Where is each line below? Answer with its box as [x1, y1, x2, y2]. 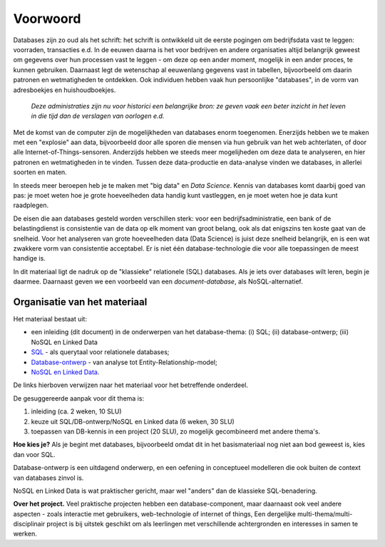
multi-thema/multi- [297, 509, 353, 518]
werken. [13, 529, 37, 538]
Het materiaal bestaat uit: [13, 315, 87, 323]
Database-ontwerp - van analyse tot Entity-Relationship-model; [31, 358, 217, 366]
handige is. [13, 254, 46, 263]
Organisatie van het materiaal [13, 296, 148, 308]
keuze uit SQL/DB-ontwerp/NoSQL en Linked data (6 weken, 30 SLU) [31, 417, 235, 426]
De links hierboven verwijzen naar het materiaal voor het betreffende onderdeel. [13, 381, 249, 389]
